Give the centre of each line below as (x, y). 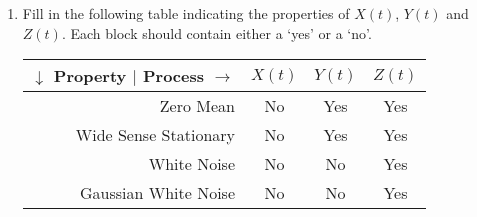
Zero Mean (197, 106)
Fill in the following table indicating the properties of (186, 13)
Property (90, 76)
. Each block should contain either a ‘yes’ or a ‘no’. (216, 32)
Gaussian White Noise (157, 193)
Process (173, 76)
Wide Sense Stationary (155, 135)
